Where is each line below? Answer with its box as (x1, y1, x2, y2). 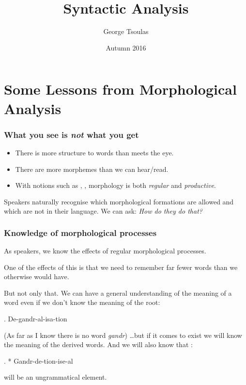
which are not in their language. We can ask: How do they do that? (4, 206, 202, 216)
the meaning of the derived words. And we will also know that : (4, 339, 193, 350)
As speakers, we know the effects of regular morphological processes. (4, 246, 206, 256)
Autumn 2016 (106, 42, 146, 52)
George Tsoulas (103, 26, 149, 36)
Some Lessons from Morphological (4, 79, 237, 99)
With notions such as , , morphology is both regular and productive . (15, 180, 216, 190)
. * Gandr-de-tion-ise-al (4, 355, 73, 366)
